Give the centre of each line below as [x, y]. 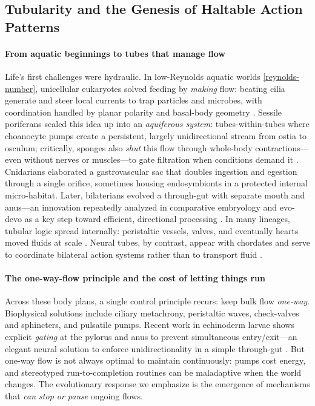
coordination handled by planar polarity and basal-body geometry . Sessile [144, 112]
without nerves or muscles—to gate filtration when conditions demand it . [161, 159]
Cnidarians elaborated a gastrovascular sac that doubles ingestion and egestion [151, 171]
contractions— [282, 147]
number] [20, 88]
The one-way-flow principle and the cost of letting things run [135, 278]
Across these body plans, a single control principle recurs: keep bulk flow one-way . [157, 301]
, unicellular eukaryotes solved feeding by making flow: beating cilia [160, 88]
